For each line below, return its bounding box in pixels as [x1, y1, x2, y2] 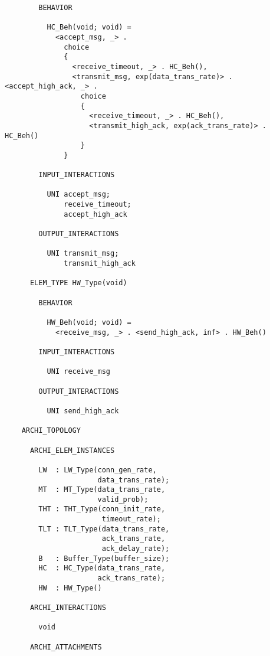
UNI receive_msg [47, 367, 110, 376]
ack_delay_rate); [101, 544, 170, 553]
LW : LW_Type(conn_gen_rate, [38, 465, 157, 474]
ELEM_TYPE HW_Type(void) [29, 279, 127, 288]
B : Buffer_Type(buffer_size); [38, 554, 170, 563]
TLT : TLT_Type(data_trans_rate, [38, 524, 170, 533]
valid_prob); [97, 495, 149, 504]
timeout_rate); [101, 515, 161, 524]
